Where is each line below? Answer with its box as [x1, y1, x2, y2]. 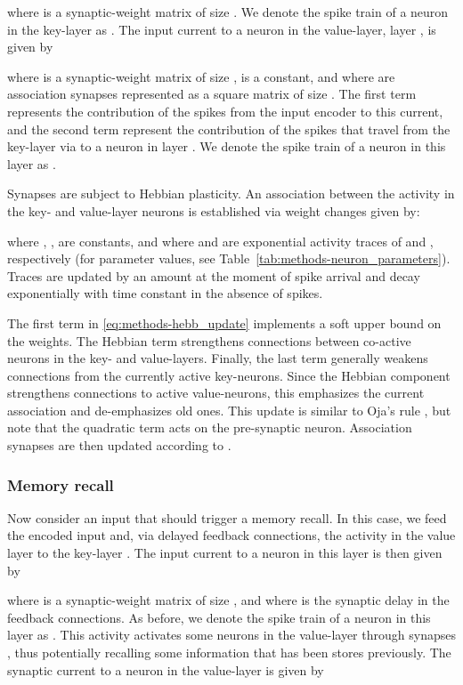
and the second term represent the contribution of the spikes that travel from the [7, 119, 451, 138]
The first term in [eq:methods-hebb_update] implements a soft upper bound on [7, 313, 442, 332]
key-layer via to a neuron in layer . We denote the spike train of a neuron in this [7, 137, 446, 156]
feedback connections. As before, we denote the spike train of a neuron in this [7, 608, 431, 626]
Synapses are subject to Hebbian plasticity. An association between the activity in [7, 184, 455, 203]
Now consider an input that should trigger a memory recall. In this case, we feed [7, 508, 447, 527]
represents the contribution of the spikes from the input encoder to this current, [7, 101, 443, 120]
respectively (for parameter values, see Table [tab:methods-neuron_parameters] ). [7, 249, 451, 268]
